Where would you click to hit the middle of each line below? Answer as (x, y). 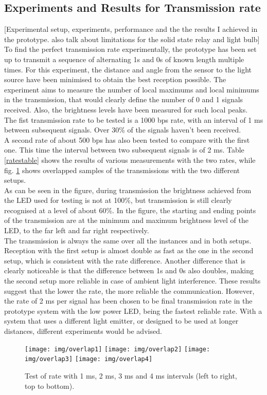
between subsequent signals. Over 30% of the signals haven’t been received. (123, 130)
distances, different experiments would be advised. (83, 331)
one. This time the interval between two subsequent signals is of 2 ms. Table (124, 150)
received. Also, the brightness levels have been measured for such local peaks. (126, 109)
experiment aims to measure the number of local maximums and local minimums (132, 89)
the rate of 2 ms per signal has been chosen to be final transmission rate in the (128, 301)
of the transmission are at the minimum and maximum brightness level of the (126, 220)
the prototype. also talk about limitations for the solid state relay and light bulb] (132, 39)
